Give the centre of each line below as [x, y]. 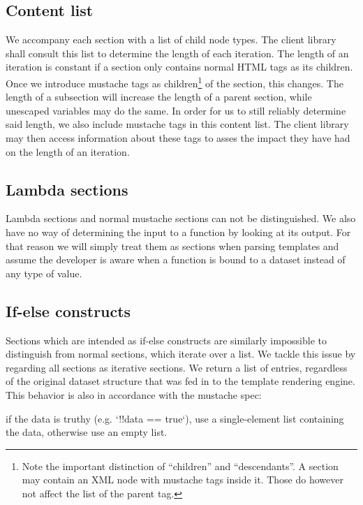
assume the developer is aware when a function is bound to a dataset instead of [176, 259]
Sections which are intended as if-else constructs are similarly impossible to [166, 340]
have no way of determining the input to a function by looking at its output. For [178, 232]
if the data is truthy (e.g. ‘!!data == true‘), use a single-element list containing [175, 418]
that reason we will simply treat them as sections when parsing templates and [172, 246]
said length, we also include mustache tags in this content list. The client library [177, 124]
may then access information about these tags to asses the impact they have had [178, 138]
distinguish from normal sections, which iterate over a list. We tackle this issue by [181, 354]
